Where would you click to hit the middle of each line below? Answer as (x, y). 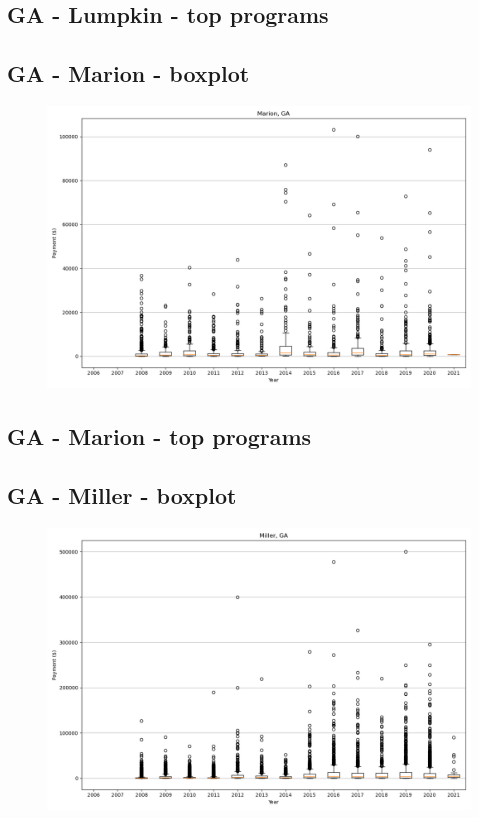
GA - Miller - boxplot (122, 495)
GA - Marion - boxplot (128, 73)
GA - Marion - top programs (159, 436)
